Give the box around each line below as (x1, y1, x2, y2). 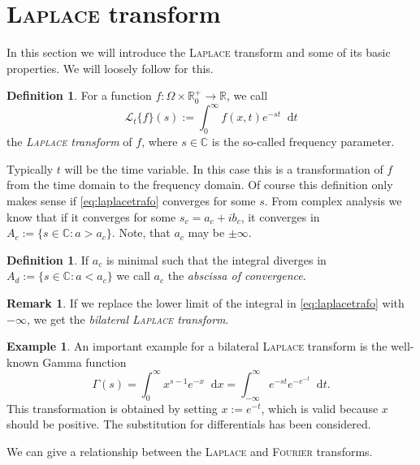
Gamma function (42, 353, 127, 370)
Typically (6, 160, 54, 177)
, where (141, 133, 178, 150)
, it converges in (240, 208, 320, 225)
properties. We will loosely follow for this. (6, 59, 214, 76)
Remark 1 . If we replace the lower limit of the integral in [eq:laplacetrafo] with (6, 294, 405, 311)
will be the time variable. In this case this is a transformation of (64, 160, 383, 177)
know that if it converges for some (6, 208, 176, 225)
